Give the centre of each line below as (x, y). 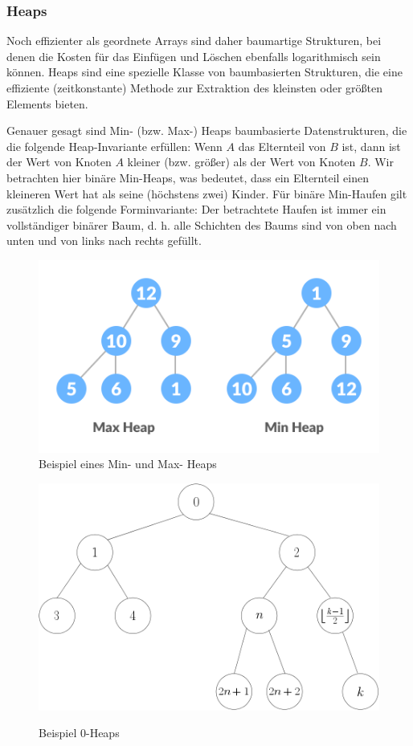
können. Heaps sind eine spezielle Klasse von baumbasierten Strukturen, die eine (204, 72)
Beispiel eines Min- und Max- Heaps (128, 464)
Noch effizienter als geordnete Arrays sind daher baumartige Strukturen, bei (194, 41)
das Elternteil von (282, 146)
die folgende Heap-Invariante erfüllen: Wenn (114, 146)
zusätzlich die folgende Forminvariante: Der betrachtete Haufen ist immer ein (196, 209)
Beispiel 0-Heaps (79, 733)
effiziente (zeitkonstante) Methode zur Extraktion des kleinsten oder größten (195, 88)
